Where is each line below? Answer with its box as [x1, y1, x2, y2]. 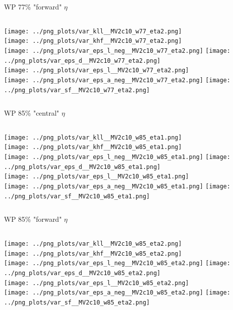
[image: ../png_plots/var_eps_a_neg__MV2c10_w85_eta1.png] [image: [4, 183, 231, 190]
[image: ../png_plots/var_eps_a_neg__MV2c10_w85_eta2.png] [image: [4, 289, 231, 297]
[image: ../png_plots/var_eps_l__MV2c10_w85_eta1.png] [4, 173, 189, 180]
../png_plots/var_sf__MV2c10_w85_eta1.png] [4, 192, 150, 200]
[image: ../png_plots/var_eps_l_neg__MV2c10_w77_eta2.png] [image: [4, 47, 231, 54]
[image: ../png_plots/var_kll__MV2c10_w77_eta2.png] [4, 27, 182, 35]
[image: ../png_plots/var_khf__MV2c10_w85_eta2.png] [4, 250, 182, 257]
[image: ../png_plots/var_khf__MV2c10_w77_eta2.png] [4, 37, 182, 45]
